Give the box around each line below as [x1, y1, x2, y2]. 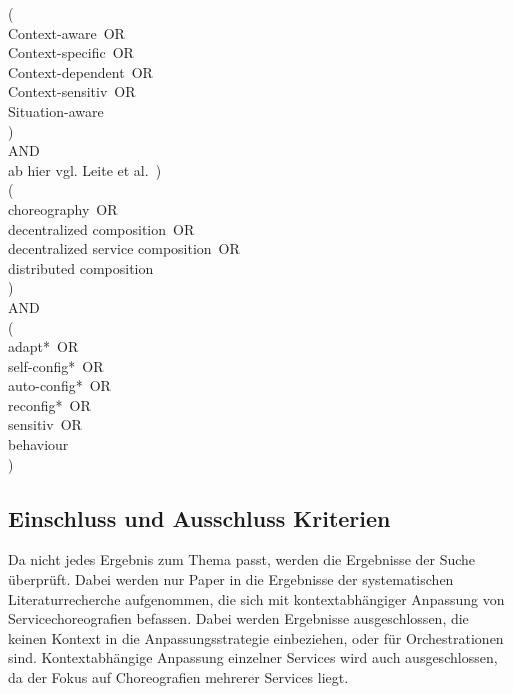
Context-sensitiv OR [8, 81, 136, 102]
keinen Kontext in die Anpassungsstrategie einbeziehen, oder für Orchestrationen [8, 627, 504, 648]
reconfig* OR [8, 394, 91, 415]
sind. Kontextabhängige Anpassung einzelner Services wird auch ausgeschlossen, [8, 647, 498, 668]
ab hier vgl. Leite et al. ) [8, 159, 162, 180]
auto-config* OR [8, 375, 111, 396]
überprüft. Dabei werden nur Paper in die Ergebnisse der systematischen [8, 569, 454, 590]
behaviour [8, 434, 69, 455]
